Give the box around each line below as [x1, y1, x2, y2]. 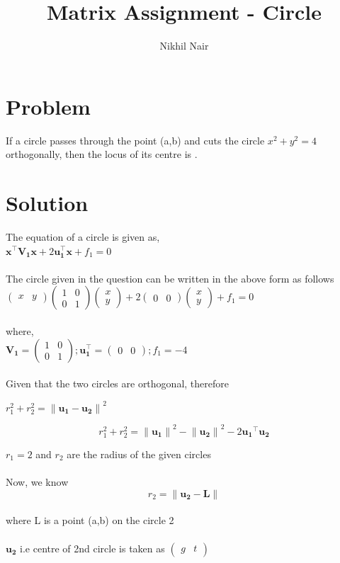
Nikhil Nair [159, 38, 209, 53]
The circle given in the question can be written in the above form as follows [6, 271, 334, 285]
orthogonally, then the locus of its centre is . [6, 147, 198, 161]
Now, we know [6, 474, 69, 489]
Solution [6, 188, 89, 217]
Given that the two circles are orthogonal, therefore [6, 376, 229, 391]
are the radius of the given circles [67, 446, 211, 461]
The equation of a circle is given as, [6, 229, 160, 244]
